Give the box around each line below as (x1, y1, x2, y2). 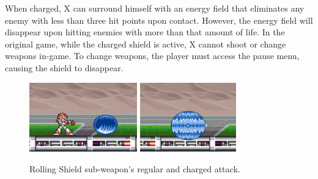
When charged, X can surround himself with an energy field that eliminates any (5, 2, 305, 14)
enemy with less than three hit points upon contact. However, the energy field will (5, 13, 313, 26)
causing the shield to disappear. (5, 61, 124, 74)
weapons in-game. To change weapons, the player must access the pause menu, (5, 49, 300, 62)
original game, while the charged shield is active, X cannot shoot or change (5, 37, 286, 50)
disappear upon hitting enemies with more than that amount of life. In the (5, 26, 285, 38)
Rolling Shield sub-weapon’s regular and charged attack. (29, 162, 240, 175)
